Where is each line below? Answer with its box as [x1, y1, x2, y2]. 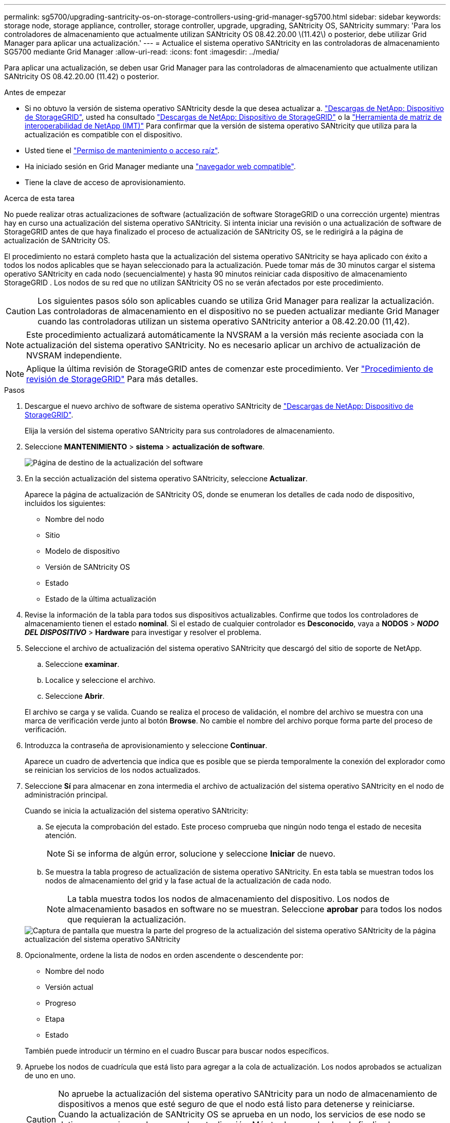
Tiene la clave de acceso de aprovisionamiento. [25, 178, 186, 187]
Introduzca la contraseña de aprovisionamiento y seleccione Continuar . [25, 741, 268, 750]
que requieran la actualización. [67, 914, 186, 925]
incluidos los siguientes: [25, 499, 106, 508]
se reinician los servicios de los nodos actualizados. [25, 766, 200, 774]
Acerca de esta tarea [4, 194, 75, 203]
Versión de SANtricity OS [45, 563, 130, 571]
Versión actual [45, 983, 93, 991]
